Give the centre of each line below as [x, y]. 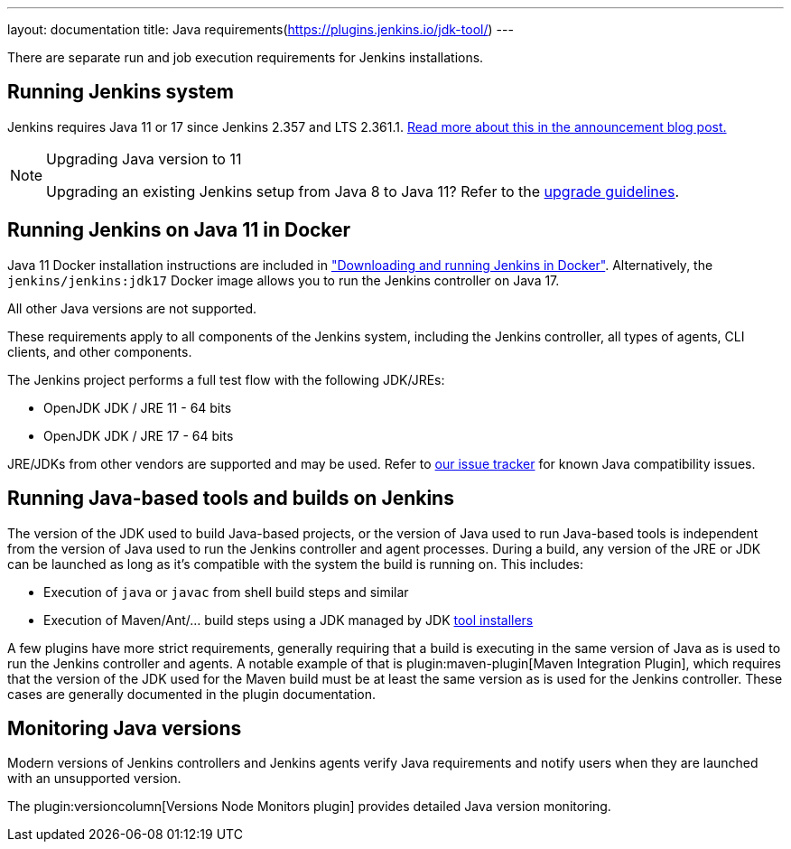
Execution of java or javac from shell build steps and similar [226, 592]
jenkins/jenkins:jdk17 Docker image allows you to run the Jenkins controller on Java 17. [284, 280]
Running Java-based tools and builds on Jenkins [231, 499]
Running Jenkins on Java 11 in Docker [179, 230]
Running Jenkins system [121, 92]
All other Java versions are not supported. [132, 308]
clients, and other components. [100, 351]
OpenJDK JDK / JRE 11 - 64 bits [138, 407]
